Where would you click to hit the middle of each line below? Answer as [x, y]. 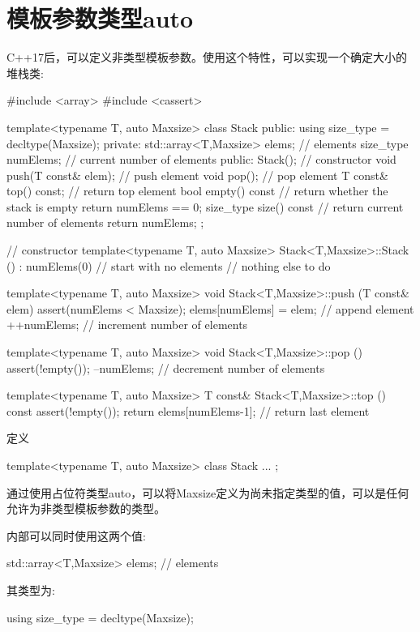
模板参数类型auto [100, 18]
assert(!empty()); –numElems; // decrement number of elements [166, 367]
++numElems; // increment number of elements [127, 325]
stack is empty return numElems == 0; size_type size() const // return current [205, 206]
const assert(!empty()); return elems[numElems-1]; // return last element [188, 410]
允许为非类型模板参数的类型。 [86, 508]
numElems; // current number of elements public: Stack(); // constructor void [201, 159]
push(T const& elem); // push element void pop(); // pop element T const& [197, 175]
